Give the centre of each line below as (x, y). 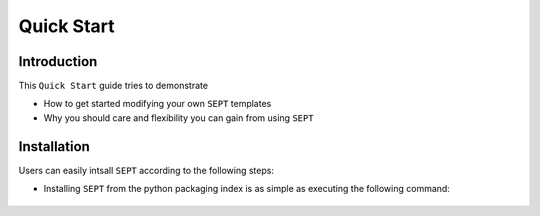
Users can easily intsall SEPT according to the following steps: (146, 170)
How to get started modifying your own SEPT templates (157, 104)
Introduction (58, 61)
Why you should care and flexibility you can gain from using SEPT (178, 117)
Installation (54, 146)
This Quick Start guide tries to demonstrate (113, 86)
